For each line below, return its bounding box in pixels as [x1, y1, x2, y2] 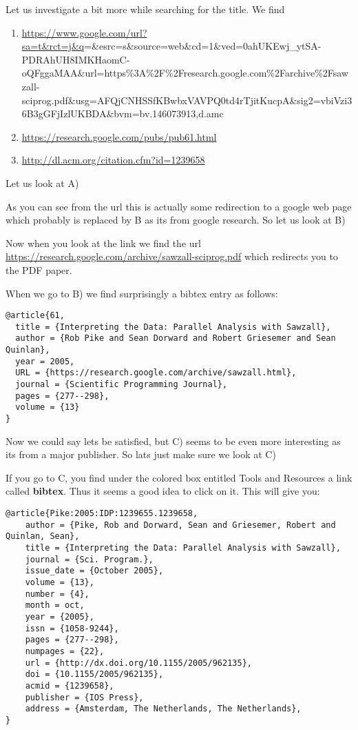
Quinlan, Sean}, [6, 531, 80, 542]
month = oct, [25, 600, 85, 611]
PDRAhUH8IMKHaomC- [21, 52, 130, 66]
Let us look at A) [6, 175, 79, 190]
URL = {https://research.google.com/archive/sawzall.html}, [15, 368, 297, 378]
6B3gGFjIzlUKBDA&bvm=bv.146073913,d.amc [21, 106, 224, 121]
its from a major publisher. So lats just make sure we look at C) [6, 447, 276, 462]
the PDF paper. [6, 262, 72, 277]
